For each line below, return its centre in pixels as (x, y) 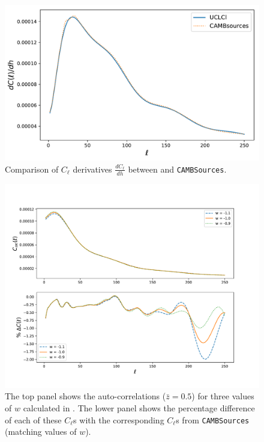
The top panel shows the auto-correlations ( (85, 396)
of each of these (33, 419)
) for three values (223, 396)
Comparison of (32, 169)
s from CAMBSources (213, 419)
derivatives (92, 169)
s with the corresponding (119, 419)
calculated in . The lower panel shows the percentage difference (139, 407)
